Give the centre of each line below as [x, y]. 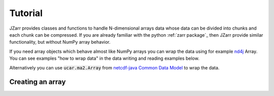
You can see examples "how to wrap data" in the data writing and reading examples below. [105, 58]
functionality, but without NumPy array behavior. [60, 42]
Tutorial [26, 13]
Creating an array [38, 82]
